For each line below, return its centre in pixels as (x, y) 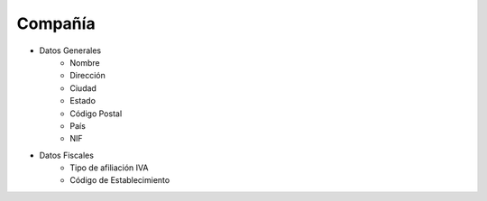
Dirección (87, 76)
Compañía (56, 23)
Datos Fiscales (67, 155)
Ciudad (83, 88)
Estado (83, 101)
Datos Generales (70, 50)
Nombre (85, 62)
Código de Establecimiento (120, 180)
